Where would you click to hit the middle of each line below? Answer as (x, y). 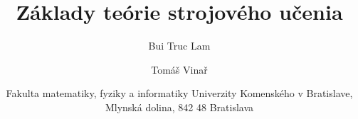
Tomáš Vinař (179, 69)
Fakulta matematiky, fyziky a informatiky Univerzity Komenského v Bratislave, (179, 93)
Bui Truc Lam (179, 46)
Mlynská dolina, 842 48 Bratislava (179, 107)
